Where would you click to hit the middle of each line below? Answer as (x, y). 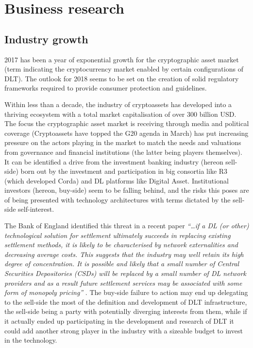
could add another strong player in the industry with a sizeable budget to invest (124, 330)
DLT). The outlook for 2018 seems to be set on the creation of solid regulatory (122, 78)
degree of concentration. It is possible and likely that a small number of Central (122, 264)
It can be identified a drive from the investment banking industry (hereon (114, 161)
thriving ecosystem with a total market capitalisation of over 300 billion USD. (120, 114)
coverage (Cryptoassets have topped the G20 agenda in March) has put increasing (126, 133)
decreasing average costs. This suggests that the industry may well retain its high (124, 254)
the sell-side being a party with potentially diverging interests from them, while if (126, 311)
